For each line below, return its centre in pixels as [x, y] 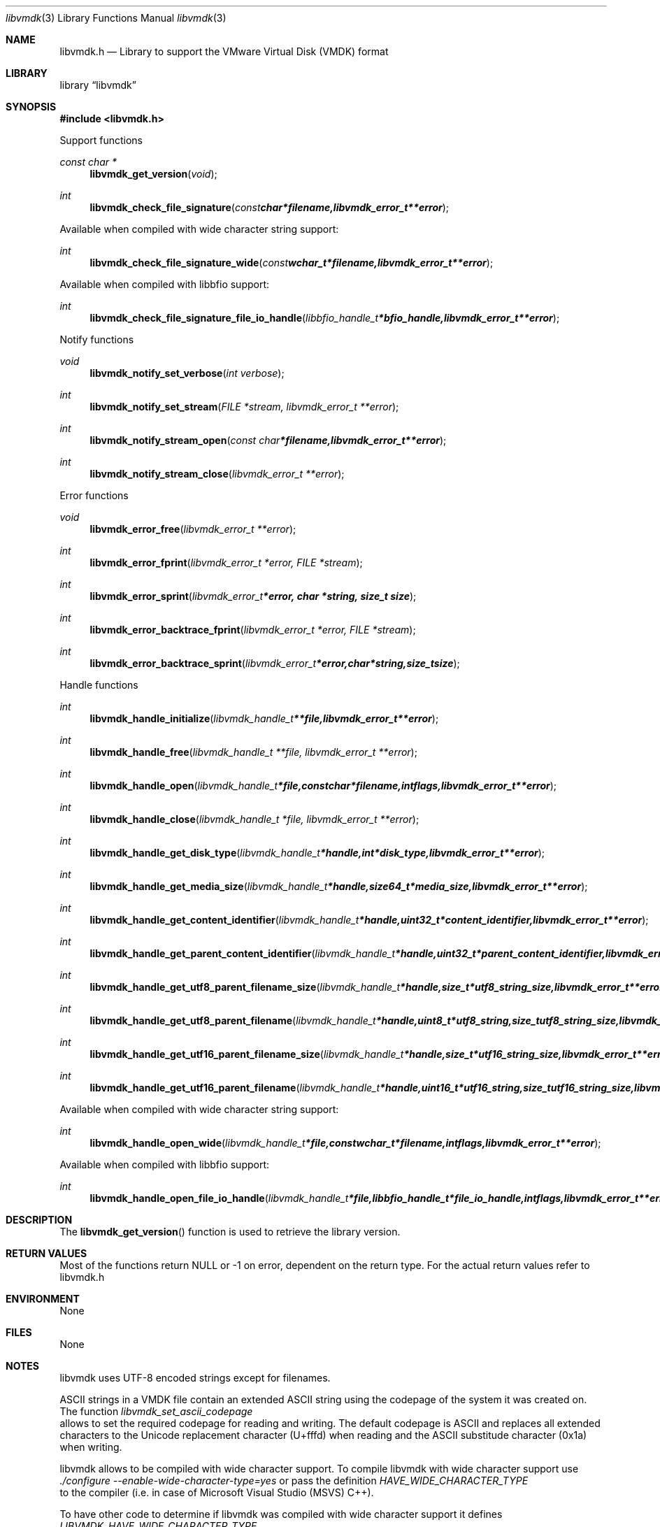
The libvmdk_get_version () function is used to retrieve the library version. [230, 1232]
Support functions [101, 140]
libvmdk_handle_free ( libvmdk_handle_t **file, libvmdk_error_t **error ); [253, 752]
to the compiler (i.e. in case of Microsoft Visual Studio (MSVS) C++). [217, 1492]
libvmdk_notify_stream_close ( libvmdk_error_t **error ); [217, 474]
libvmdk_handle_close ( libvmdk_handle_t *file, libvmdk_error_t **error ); [254, 819]
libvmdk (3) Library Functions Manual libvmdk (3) [116, 18]
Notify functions [97, 339]
